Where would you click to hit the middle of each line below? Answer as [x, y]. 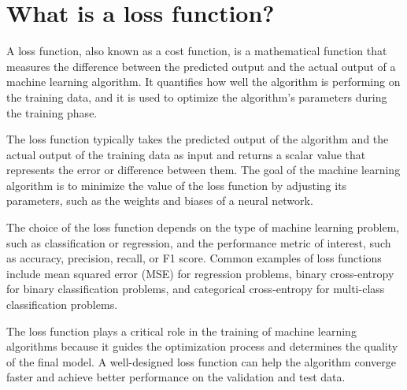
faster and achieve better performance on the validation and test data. [176, 377]
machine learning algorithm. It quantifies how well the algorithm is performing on [203, 82]
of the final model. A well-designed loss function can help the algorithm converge [201, 361]
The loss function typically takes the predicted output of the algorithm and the [198, 139]
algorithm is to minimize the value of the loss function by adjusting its [177, 185]
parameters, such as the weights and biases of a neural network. [160, 201]
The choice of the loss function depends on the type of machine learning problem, [203, 227]
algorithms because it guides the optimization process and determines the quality [202, 346]
